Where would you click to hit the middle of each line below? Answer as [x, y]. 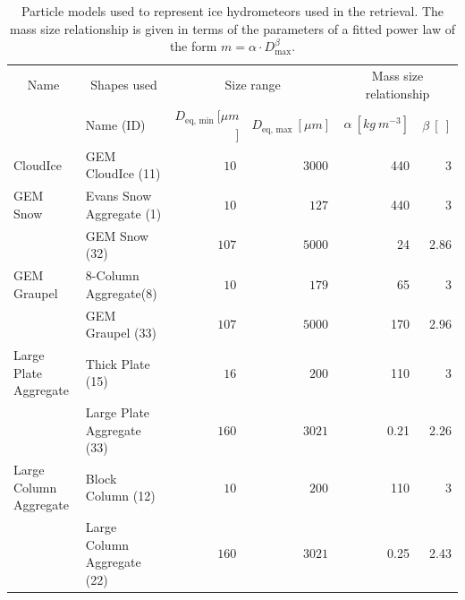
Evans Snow [118, 196]
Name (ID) [115, 124]
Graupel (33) [121, 333]
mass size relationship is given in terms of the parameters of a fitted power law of [232, 28]
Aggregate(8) [121, 292]
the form [193, 46]
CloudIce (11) [123, 173]
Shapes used [124, 84]
